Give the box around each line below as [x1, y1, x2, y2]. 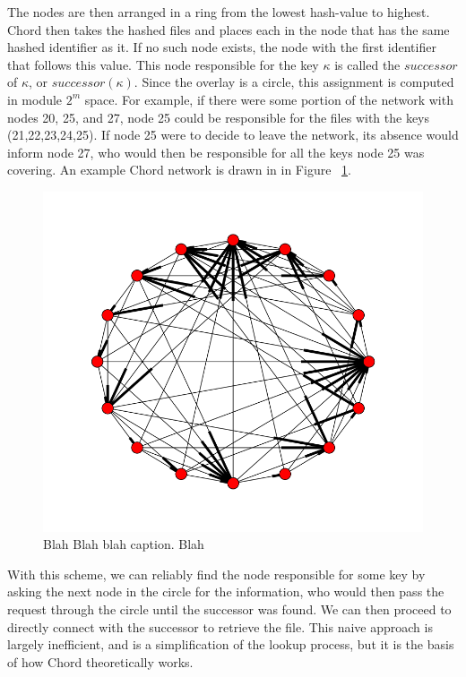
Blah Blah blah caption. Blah [43, 535, 204, 553]
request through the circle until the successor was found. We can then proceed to [7, 599, 452, 618]
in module [7, 90, 63, 108]
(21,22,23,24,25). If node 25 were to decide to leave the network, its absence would [7, 125, 459, 144]
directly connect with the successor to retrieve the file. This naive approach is [7, 617, 433, 636]
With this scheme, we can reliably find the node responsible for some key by [7, 564, 426, 583]
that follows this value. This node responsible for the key [7, 55, 319, 73]
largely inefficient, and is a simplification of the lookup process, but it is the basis [7, 635, 454, 654]
